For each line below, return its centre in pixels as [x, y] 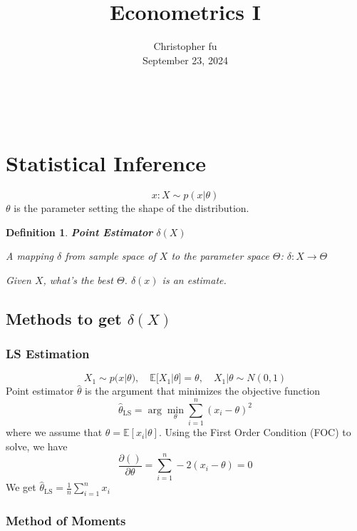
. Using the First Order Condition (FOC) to [255, 432]
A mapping [30, 256]
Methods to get [64, 318]
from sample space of [110, 256]
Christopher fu [185, 46]
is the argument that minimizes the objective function [203, 391]
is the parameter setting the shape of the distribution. [131, 208]
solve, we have [37, 446]
